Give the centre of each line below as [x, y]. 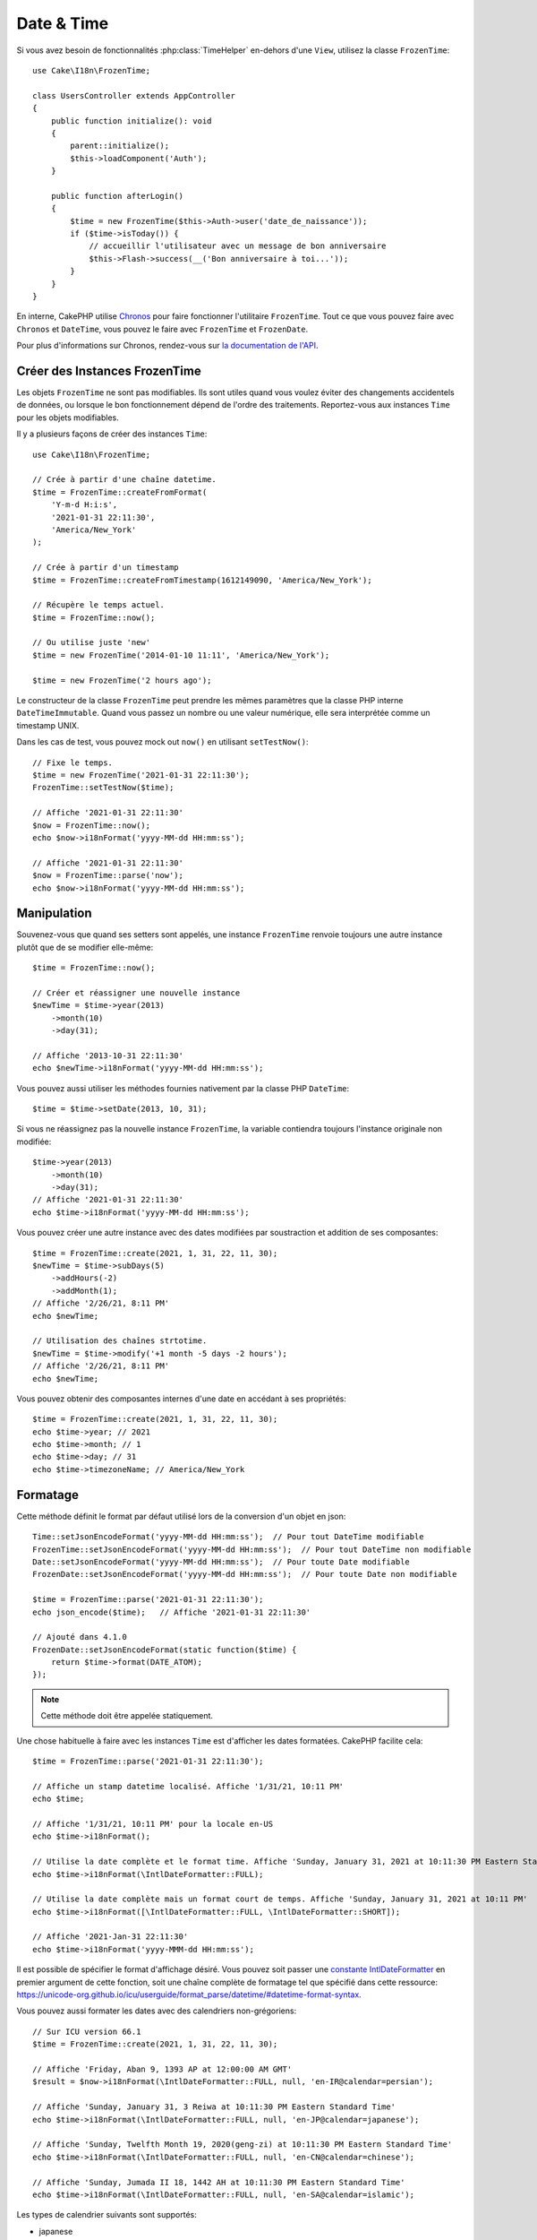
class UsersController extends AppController [134, 95]
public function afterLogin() [117, 196]
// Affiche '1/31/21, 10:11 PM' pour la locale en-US [153, 1824]
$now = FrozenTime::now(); [92, 825]
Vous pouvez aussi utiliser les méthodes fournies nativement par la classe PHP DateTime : [183, 1088]
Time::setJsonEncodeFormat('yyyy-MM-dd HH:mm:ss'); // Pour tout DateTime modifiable [228, 1537]
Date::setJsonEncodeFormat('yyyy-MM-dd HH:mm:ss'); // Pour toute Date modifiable [222, 1562]
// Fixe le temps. [73, 762]
